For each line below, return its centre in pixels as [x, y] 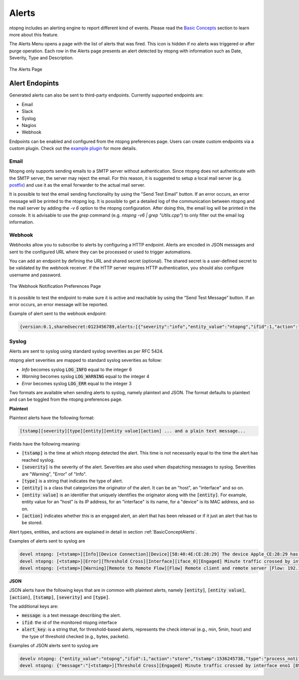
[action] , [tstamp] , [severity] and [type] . [60, 597]
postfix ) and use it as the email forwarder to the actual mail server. [77, 185]
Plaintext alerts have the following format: [52, 418]
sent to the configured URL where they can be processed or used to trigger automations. [100, 252]
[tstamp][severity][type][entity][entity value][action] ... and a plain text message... [133, 431]
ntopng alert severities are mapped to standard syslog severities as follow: [86, 360]
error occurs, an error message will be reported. [59, 304]
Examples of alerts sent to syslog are [47, 541]
